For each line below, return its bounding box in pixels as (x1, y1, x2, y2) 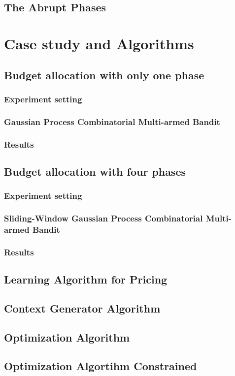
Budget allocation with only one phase (4, 67, 204, 82)
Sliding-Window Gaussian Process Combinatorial (4, 212, 203, 224)
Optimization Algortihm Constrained (4, 358, 197, 374)
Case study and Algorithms (4, 33, 194, 53)
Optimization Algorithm (4, 329, 130, 345)
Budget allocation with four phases (4, 163, 186, 179)
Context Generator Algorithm (4, 300, 161, 315)
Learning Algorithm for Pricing (4, 272, 168, 287)
